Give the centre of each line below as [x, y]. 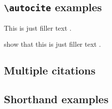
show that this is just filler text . [53, 44]
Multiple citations [50, 70]
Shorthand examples [56, 99]
